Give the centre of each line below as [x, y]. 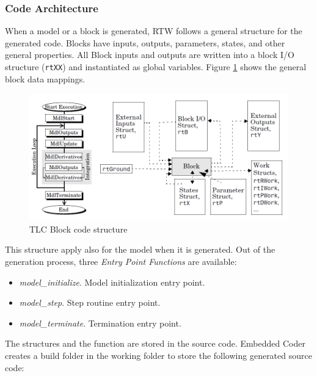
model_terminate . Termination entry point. [100, 323]
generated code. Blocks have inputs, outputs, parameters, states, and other [145, 42]
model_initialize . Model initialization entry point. [112, 282]
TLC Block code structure [78, 229]
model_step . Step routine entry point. [90, 302]
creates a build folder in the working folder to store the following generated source [158, 355]
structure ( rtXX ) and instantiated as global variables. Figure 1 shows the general [156, 67]
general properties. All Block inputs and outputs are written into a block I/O [150, 55]
